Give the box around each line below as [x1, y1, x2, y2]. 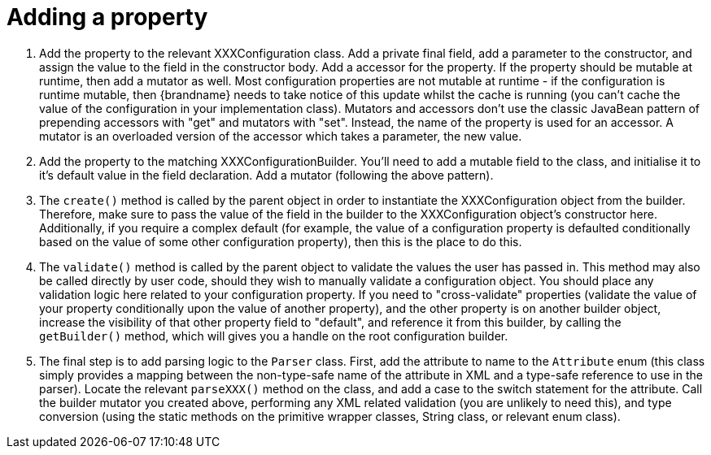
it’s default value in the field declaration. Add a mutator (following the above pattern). [39, 167, 494, 182]
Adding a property [7, 3, 208, 31]
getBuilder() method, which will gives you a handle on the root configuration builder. [39, 328, 508, 343]
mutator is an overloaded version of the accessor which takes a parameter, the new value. [39, 128, 522, 143]
